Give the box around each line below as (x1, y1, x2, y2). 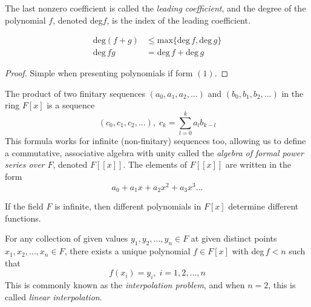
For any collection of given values (5, 232, 128, 245)
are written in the (225, 158, 292, 171)
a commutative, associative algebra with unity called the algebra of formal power (5, 146, 304, 159)
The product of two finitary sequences (5, 87, 146, 99)
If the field (5, 200, 44, 213)
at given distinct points (191, 232, 277, 245)
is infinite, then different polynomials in (54, 200, 201, 213)
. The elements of (123, 158, 188, 171)
